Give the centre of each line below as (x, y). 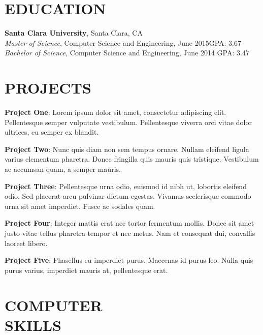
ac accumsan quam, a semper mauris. (63, 169)
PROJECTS (48, 88)
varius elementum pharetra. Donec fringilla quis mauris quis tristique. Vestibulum (132, 159)
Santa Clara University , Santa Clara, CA (74, 33)
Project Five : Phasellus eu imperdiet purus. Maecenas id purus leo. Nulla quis (129, 260)
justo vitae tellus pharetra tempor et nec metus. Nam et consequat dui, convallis (130, 233)
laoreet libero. (26, 243)
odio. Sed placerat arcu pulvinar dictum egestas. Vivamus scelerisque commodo (128, 196)
